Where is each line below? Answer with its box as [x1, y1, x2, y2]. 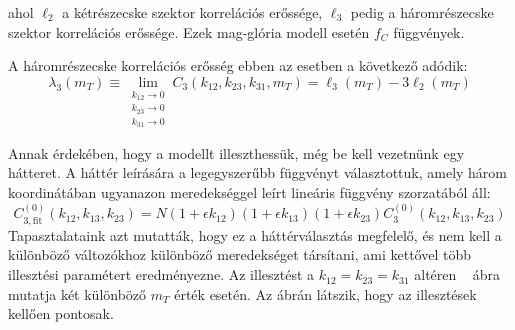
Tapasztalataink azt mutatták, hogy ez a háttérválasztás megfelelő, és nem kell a [8, 224, 502, 245]
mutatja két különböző [8, 283, 147, 304]
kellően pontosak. [8, 303, 114, 324]
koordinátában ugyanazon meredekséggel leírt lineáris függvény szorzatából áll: [8, 182, 491, 203]
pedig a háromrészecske [350, 2, 494, 22]
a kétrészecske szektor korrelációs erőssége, [62, 2, 323, 22]
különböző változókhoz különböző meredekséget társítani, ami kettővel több [8, 244, 472, 265]
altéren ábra [414, 264, 500, 285]
